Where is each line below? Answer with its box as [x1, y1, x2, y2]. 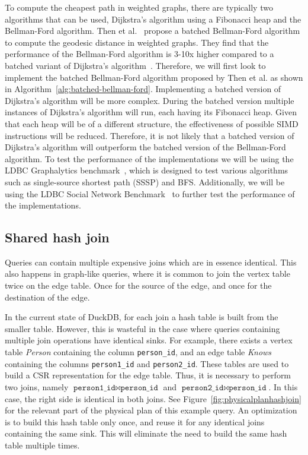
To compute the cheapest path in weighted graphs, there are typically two [5, 1, 273, 13]
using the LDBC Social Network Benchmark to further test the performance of [5, 187, 295, 200]
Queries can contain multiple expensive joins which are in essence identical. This [5, 255, 297, 268]
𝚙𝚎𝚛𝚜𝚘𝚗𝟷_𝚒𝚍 [73, 383, 115, 392]
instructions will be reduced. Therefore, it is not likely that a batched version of [5, 129, 294, 141]
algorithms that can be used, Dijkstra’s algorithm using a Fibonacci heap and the [5, 12, 301, 25]
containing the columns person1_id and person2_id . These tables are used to [5, 357, 289, 369]
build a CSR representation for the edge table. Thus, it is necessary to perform [5, 369, 291, 381]
